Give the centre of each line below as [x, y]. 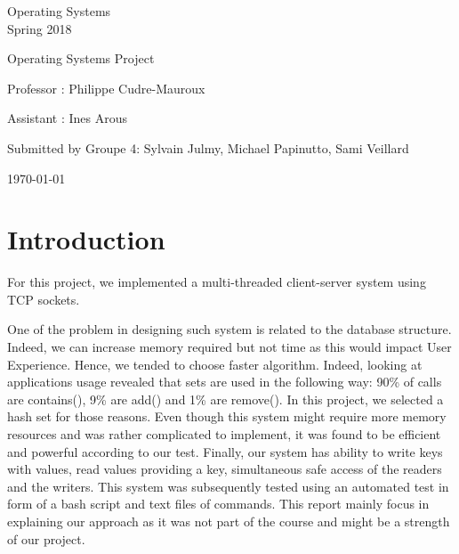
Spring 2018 [40, 28]
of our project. [46, 538]
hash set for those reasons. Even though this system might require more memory [227, 416]
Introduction [86, 239]
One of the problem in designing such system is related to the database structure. [229, 329]
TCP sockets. [44, 299]
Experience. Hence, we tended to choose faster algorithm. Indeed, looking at [215, 364]
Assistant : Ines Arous [67, 118]
